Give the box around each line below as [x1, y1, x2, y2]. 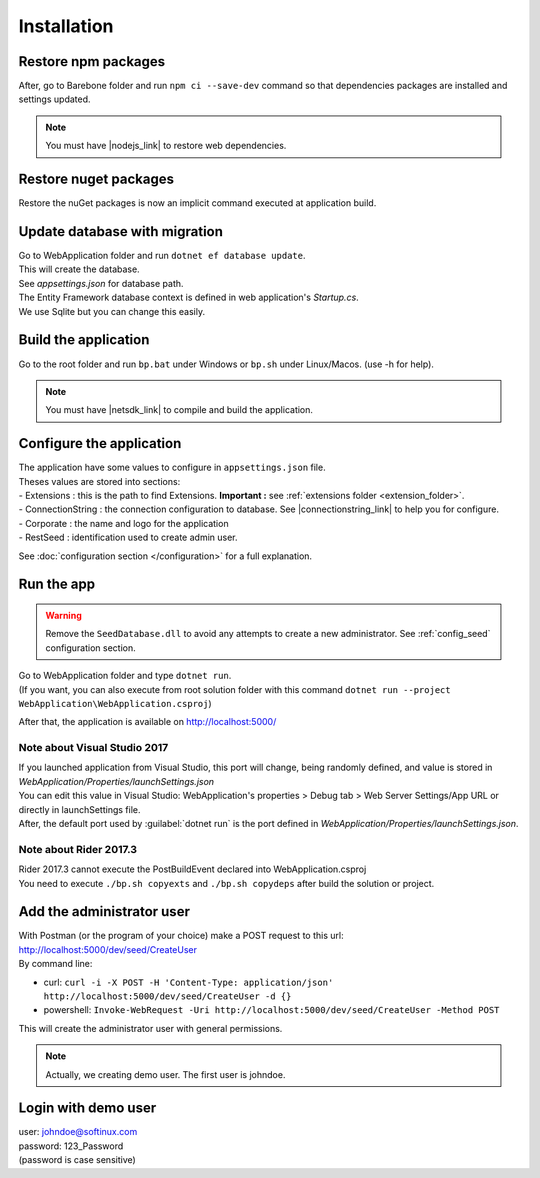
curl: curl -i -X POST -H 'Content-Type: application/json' [43, 976, 334, 988]
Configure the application [18, 435, 182, 452]
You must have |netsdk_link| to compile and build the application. [45, 404, 314, 416]
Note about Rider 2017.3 [18, 842, 138, 856]
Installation [18, 15, 114, 37]
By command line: [18, 958, 93, 970]
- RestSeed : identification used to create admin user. [18, 531, 239, 544]
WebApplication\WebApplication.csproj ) [18, 697, 212, 709]
